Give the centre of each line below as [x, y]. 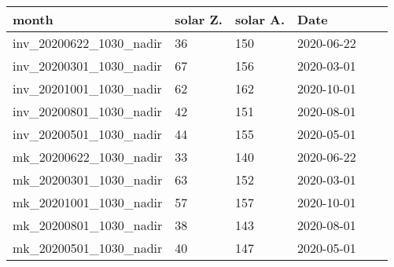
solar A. [260, 19]
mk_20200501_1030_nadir [88, 248]
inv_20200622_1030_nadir [87, 43]
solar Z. [199, 19]
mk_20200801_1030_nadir [88, 225]
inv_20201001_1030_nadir [87, 88]
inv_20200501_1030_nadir [87, 134]
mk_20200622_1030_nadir [88, 157]
